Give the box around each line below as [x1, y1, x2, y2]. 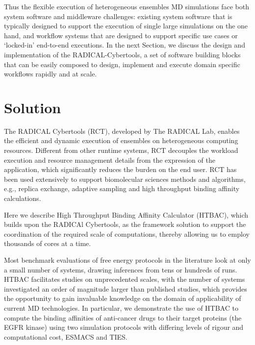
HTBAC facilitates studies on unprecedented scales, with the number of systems [4, 274, 245, 284]
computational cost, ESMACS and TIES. [4, 331, 127, 342]
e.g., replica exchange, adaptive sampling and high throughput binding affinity [4, 183, 240, 194]
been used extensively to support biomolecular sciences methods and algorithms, [4, 173, 246, 184]
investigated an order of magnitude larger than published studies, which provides [4, 283, 247, 294]
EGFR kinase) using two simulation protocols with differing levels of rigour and [4, 322, 244, 332]
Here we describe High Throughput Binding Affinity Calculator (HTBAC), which [4, 209, 249, 220]
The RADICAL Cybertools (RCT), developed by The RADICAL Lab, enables [4, 125, 240, 136]
